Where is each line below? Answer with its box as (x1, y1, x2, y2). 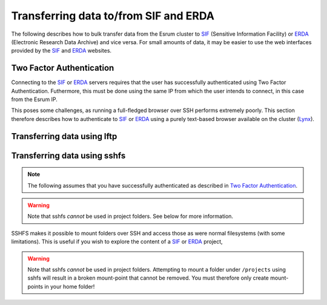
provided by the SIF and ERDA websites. (11, 47, 112, 54)
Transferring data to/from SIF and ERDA (11, 9, 215, 22)
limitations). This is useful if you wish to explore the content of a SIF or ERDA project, (11, 238, 223, 245)
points (27, 283, 44, 290)
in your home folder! (44, 283, 95, 290)
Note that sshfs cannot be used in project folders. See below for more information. (27, 212, 233, 220)
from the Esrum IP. (11, 96, 58, 103)
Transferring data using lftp (11, 131, 117, 142)
